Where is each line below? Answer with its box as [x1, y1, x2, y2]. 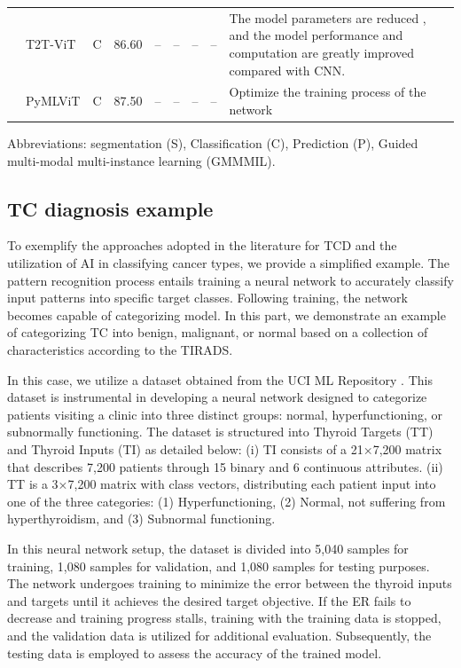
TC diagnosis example [7, 194, 214, 222]
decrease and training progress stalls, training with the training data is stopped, [7, 609, 441, 627]
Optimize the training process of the [229, 83, 426, 101]
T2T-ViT [26, 35, 76, 53]
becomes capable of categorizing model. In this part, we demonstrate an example [7, 305, 446, 324]
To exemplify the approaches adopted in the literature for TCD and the [7, 236, 397, 255]
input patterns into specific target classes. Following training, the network [7, 288, 408, 307]
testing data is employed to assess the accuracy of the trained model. [7, 643, 382, 662]
